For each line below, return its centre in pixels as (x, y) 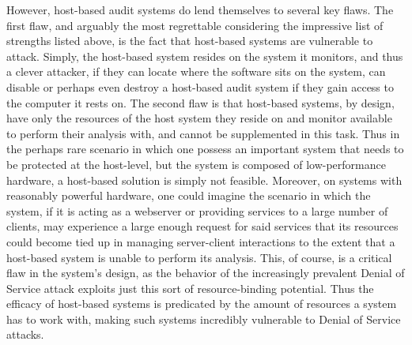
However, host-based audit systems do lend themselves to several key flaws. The (200, 9)
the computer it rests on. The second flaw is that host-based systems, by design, (200, 102)
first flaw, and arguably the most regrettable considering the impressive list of (195, 25)
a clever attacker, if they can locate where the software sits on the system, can (196, 71)
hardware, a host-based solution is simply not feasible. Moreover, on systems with (204, 180)
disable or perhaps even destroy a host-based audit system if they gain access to (200, 86)
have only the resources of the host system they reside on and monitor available (199, 118)
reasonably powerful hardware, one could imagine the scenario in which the (189, 195)
